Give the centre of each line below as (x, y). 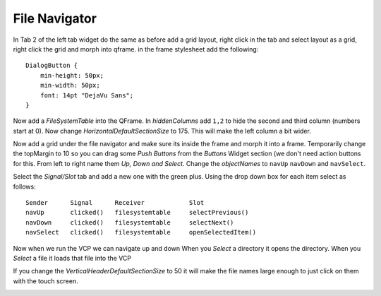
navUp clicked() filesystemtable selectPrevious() (137, 213)
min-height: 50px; (72, 75)
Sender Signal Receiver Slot (115, 203)
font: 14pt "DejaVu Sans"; (87, 95)
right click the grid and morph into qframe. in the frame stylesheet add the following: (136, 49)
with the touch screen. (46, 281)
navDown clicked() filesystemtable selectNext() (130, 222)
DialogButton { (52, 66)
